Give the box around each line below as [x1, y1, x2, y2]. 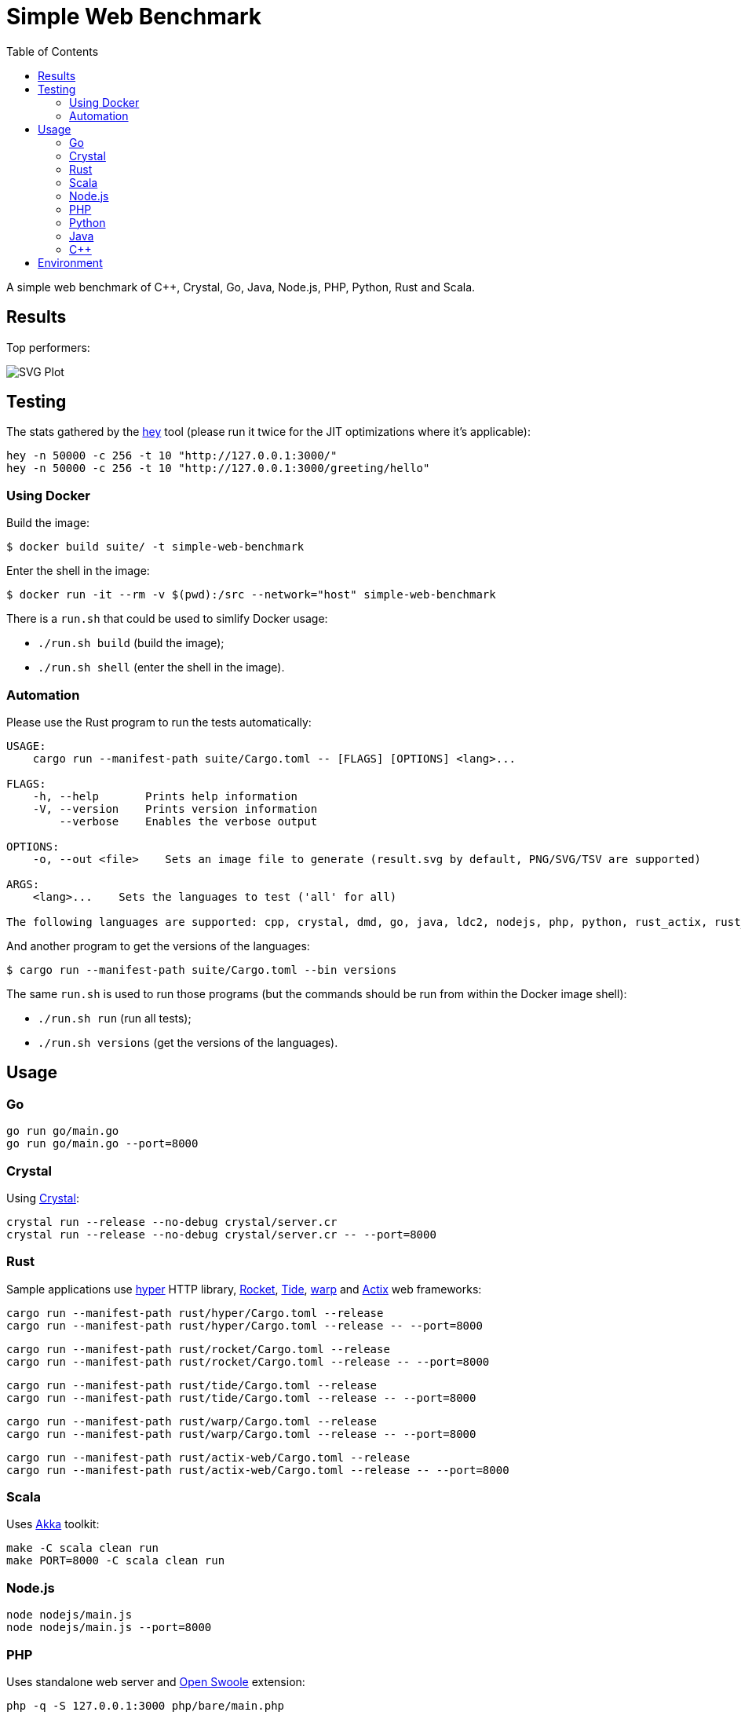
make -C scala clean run [6, 1542, 159, 1555]
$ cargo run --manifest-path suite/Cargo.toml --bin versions [6, 963, 397, 976]
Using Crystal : [6, 1191, 79, 1205]
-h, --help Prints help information [32, 789, 297, 803]
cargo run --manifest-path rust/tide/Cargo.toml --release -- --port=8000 [6, 1391, 476, 1404]
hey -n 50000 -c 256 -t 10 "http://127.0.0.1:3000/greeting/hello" [6, 462, 430, 475]
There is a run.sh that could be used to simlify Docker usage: [6, 612, 328, 626]
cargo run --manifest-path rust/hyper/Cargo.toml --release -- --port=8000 [6, 1319, 483, 1332]
